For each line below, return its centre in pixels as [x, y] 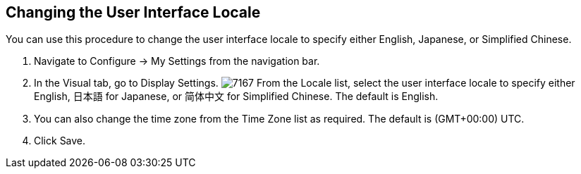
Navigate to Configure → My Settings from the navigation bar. [177, 61]
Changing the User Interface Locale [133, 12]
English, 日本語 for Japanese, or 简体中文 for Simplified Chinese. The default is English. [236, 97]
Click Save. [60, 141]
